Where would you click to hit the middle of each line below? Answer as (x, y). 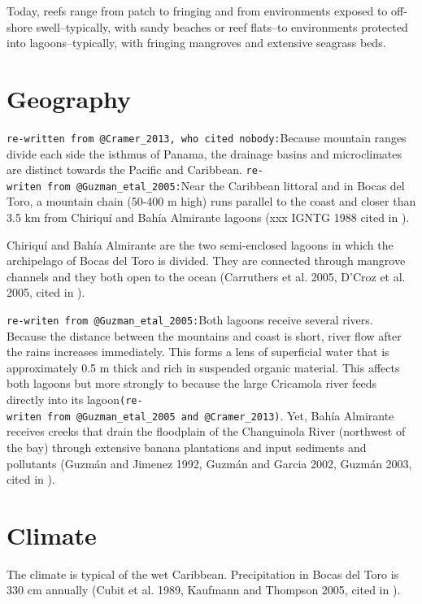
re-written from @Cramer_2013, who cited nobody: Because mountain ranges (207, 137)
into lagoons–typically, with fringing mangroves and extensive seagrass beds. (196, 43)
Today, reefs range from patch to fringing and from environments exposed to (197, 11)
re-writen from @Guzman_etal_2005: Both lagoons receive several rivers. (190, 320)
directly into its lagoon (63, 400)
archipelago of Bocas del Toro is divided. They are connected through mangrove (206, 261)
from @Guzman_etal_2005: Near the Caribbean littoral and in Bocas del (226, 185)
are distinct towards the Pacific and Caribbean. (124, 169)
